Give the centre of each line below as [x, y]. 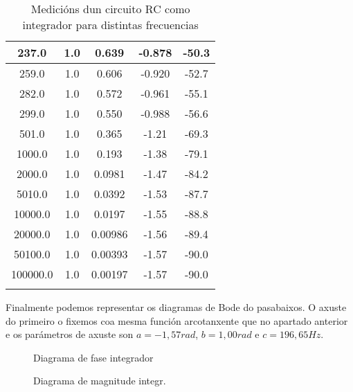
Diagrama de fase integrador [93, 357]
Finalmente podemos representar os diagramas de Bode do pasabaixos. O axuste [176, 307]
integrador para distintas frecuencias [110, 25]
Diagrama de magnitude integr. [100, 381]
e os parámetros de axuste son [70, 334]
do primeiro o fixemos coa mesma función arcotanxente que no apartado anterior [177, 320]
